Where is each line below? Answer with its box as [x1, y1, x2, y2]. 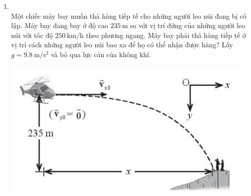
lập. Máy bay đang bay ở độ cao [11, 20, 108, 31]
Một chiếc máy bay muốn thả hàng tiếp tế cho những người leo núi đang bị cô [11, 10, 247, 21]
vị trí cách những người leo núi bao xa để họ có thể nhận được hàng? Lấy [11, 39, 233, 50]
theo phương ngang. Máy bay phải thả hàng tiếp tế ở [85, 30, 246, 40]
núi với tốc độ [11, 30, 53, 40]
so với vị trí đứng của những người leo [130, 20, 245, 31]
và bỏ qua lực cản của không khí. [51, 49, 151, 59]
